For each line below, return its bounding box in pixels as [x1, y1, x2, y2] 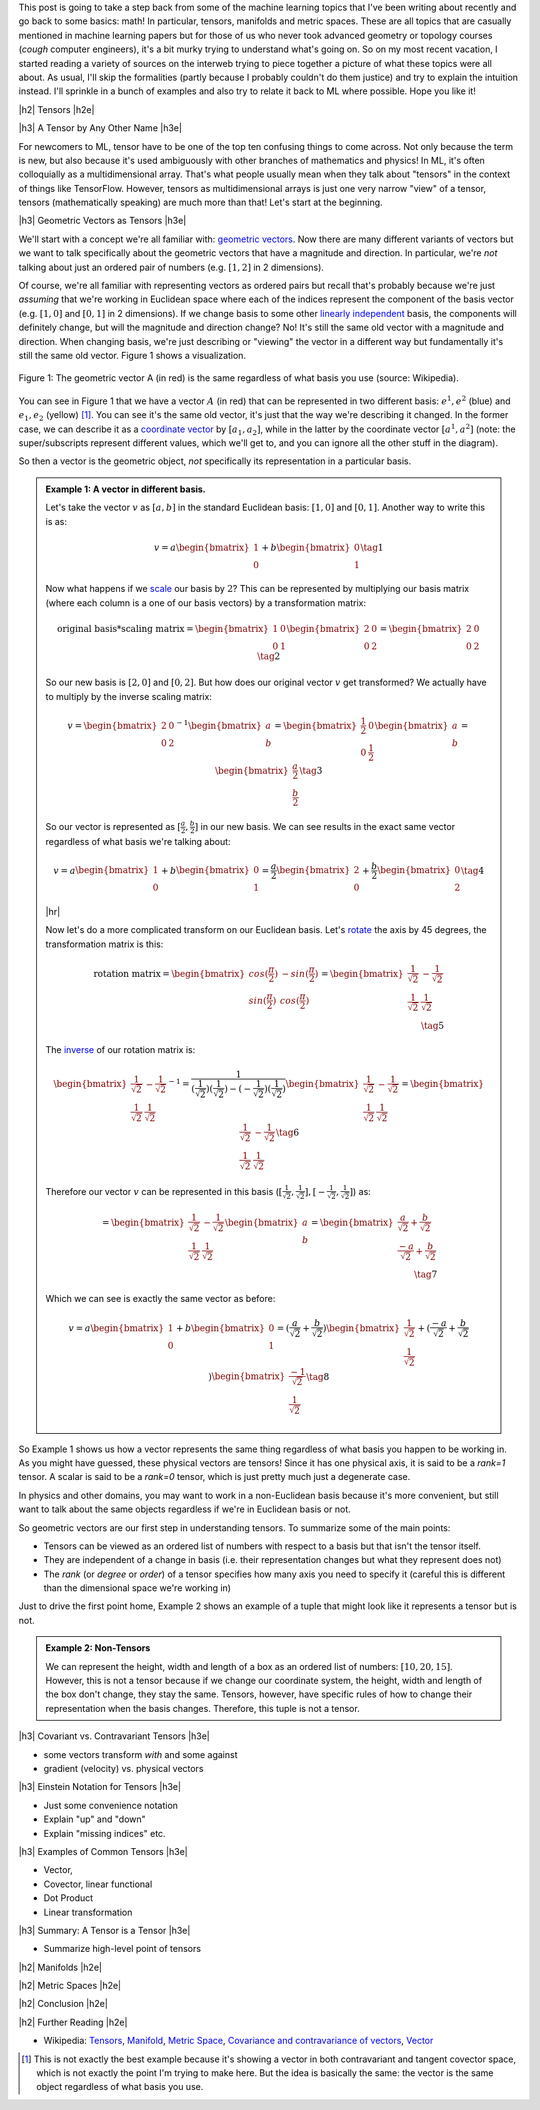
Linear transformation [43, 1906, 133, 1918]
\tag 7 [413, 1269, 438, 1280]
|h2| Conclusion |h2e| [18, 1998, 109, 2010]
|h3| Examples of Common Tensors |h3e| [18, 1845, 189, 1857]
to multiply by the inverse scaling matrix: [45, 690, 212, 702]
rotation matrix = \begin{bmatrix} [93, 968, 245, 979]
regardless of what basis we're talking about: [45, 835, 231, 847]
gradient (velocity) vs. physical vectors [43, 1762, 204, 1774]
